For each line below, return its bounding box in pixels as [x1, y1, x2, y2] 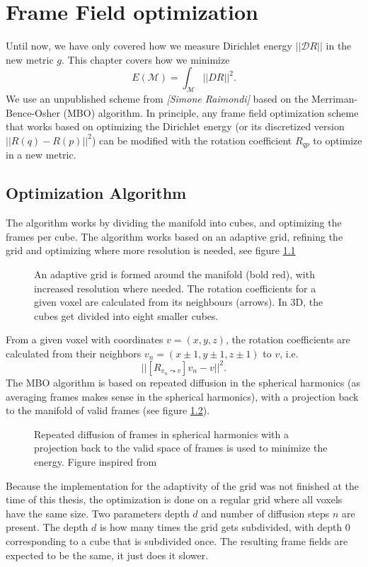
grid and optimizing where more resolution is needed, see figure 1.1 [6, 243, 296, 258]
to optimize [313, 132, 362, 147]
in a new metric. [6, 147, 76, 162]
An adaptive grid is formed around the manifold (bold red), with [34, 266, 315, 281]
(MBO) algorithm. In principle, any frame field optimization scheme [63, 105, 359, 120]
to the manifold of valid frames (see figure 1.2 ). [6, 403, 210, 418]
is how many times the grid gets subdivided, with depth [100, 520, 343, 534]
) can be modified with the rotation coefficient [91, 132, 292, 147]
